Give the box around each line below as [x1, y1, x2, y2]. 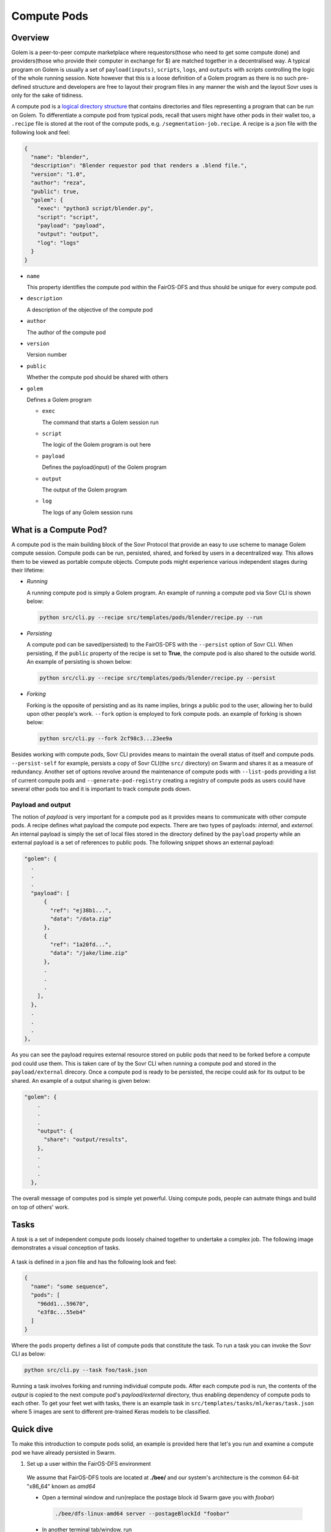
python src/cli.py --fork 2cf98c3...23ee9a [39, 735, 173, 742]
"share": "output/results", [44, 1136, 128, 1143]
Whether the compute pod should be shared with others [26, 374, 169, 381]
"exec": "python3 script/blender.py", [37, 205, 154, 212]
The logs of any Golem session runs [42, 509, 133, 516]
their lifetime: [11, 566, 45, 574]
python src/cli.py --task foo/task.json [24, 1367, 147, 1374]
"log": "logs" [37, 239, 80, 246]
